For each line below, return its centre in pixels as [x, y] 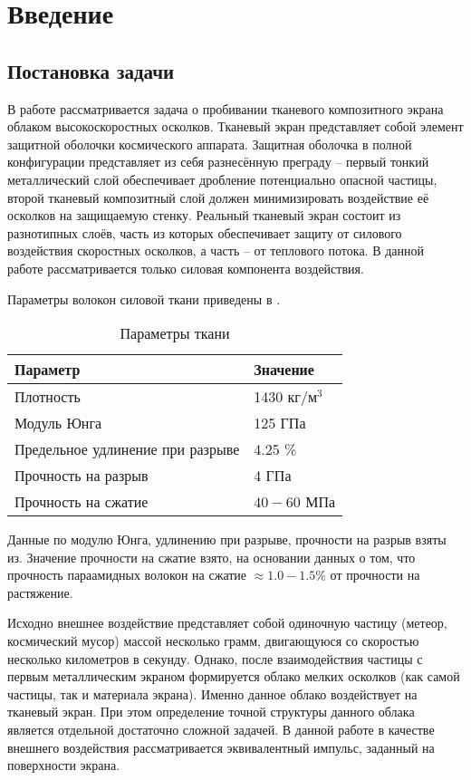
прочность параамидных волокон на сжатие [127, 575]
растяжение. [40, 592]
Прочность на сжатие [82, 502]
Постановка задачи [91, 70]
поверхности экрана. [64, 765]
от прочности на [375, 575]
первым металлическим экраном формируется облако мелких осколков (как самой [234, 676]
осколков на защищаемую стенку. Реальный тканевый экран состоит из [204, 215]
